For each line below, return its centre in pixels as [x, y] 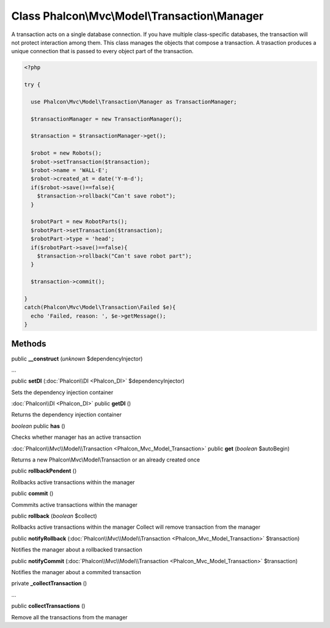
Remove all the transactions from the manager [69, 617]
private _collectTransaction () [49, 583]
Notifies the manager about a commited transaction [76, 572]
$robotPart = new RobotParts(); [79, 222]
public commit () [32, 493]
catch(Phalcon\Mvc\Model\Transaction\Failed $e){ [100, 307]
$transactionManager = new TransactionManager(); [107, 119]
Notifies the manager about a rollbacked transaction [77, 550]
